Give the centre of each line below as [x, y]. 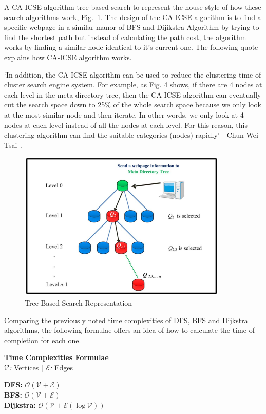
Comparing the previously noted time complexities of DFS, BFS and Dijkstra [126, 320]
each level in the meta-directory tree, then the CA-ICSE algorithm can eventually [133, 94]
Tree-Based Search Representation [79, 302]
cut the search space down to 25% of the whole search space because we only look [133, 105]
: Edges [62, 367]
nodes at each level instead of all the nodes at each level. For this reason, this [126, 125]
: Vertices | [26, 367]
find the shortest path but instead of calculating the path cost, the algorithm [125, 37]
